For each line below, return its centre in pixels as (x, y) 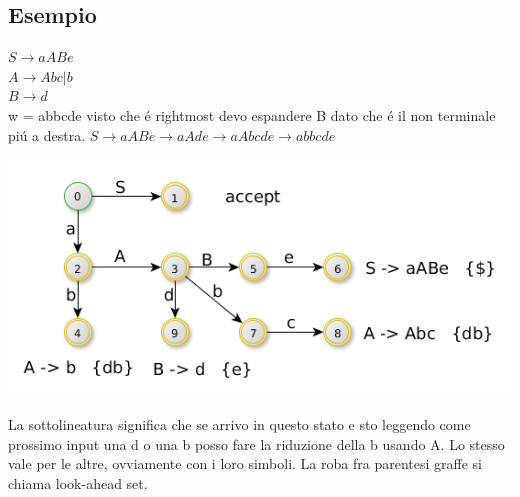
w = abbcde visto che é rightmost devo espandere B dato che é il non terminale (252, 114)
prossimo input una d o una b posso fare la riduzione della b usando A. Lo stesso (256, 443)
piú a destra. (47, 134)
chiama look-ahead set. (78, 482)
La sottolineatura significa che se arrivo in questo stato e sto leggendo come (239, 424)
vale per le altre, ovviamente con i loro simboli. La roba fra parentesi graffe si (245, 463)
